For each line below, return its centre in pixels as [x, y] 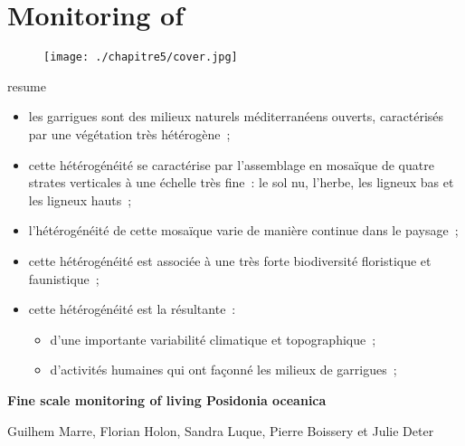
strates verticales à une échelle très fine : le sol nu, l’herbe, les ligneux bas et [241, 182]
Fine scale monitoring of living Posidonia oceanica [167, 399]
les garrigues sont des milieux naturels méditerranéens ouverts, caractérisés [236, 116]
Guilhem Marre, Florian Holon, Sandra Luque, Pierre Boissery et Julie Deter [221, 430]
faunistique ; [64, 278]
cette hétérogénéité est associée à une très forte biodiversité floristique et [230, 260]
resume [27, 85]
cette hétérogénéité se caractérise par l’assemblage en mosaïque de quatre [231, 164]
